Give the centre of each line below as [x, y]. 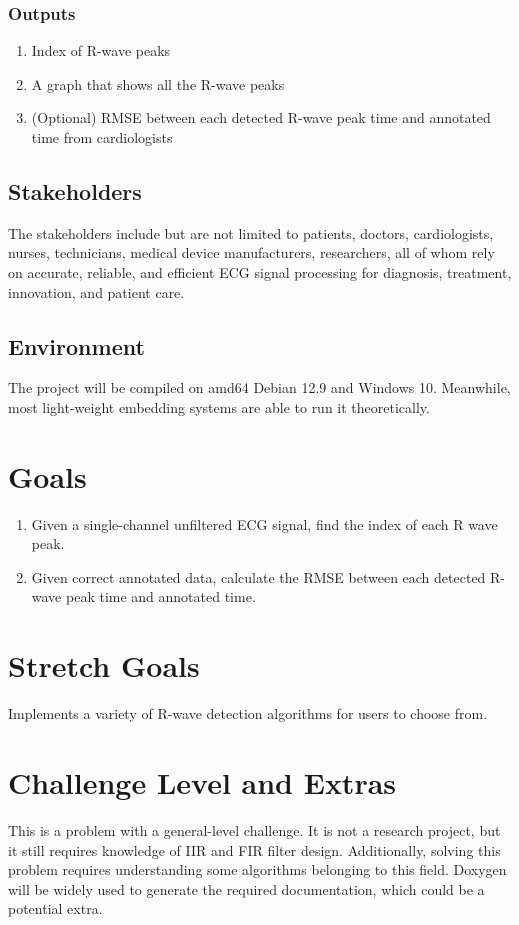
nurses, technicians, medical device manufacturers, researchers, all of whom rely [251, 252]
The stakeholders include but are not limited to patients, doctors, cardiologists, [251, 232]
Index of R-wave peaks [101, 50]
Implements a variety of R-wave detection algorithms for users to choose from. [248, 713]
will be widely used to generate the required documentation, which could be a [246, 888]
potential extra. [55, 908]
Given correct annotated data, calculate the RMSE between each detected [258, 576]
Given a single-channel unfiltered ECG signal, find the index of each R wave [264, 523]
